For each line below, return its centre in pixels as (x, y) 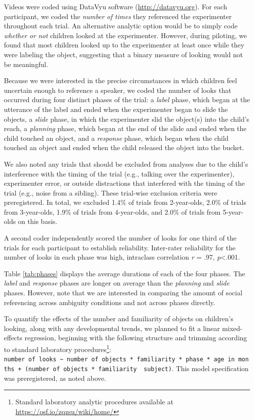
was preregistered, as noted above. (55, 378)
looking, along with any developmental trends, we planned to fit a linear (112, 328)
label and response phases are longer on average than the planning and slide (117, 283)
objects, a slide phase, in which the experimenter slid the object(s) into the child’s (127, 119)
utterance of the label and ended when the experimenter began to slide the (116, 109)
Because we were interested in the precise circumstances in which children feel (121, 80)
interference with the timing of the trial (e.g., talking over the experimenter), (119, 173)
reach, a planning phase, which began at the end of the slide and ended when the (125, 128)
